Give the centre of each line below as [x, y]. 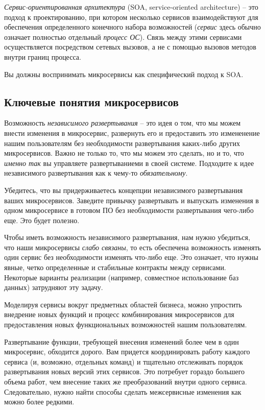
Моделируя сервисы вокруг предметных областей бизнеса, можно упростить [123, 304]
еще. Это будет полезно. [42, 220]
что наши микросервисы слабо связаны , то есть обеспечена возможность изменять [133, 247]
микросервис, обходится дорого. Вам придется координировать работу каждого [127, 352]
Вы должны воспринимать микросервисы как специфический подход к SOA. [124, 74]
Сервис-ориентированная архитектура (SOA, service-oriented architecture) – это [131, 7]
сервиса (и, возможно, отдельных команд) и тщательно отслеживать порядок [124, 361]
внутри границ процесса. [43, 56]
